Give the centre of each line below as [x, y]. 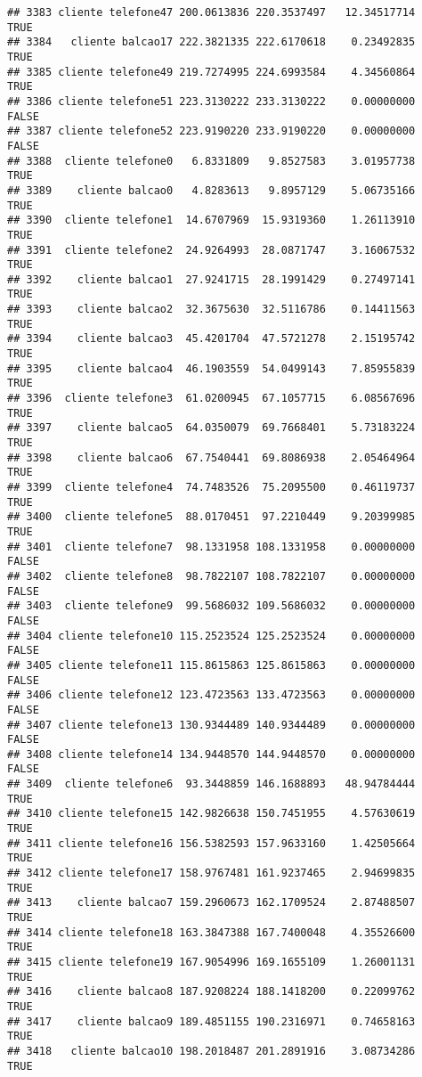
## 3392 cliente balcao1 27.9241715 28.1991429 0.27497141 [211, 279]
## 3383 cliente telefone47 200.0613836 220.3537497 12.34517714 [211, 12]
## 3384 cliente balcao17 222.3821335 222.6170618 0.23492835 [211, 42]
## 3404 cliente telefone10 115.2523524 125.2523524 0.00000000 [211, 636]
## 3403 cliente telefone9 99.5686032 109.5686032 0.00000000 [211, 606]
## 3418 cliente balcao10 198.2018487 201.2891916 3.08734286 [211, 1051]
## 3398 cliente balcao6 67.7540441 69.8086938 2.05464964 [211, 457]
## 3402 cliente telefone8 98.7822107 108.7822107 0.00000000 [211, 576]
